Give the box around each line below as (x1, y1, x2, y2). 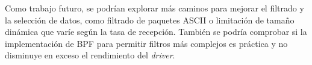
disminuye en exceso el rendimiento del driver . (5, 49, 175, 61)
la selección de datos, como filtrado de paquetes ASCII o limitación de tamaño (5, 13, 295, 26)
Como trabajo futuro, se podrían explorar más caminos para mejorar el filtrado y (5, 2, 304, 14)
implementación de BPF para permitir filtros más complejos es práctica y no (5, 37, 288, 49)
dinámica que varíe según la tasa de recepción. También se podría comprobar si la (5, 25, 307, 38)
